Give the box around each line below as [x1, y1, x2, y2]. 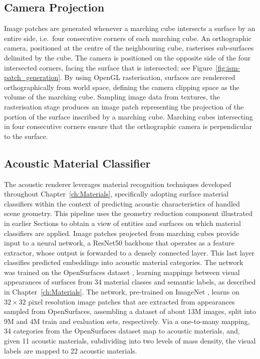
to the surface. [4, 130, 48, 141]
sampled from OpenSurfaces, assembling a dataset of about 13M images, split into [4, 306, 256, 316]
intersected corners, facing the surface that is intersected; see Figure [4, 62, 212, 72]
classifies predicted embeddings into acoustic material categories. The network [4, 257, 243, 267]
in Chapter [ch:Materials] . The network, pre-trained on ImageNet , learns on [4, 286, 239, 297]
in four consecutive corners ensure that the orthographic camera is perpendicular [4, 121, 252, 131]
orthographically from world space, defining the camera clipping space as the [4, 81, 239, 92]
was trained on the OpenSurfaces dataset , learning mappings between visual [4, 266, 240, 277]
